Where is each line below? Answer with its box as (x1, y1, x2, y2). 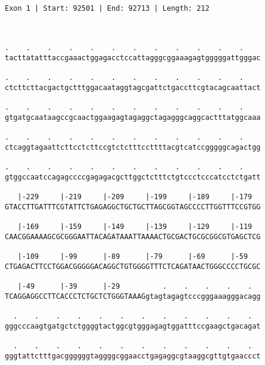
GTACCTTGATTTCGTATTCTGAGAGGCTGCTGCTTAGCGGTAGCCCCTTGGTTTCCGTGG (5, 202, 261, 211)
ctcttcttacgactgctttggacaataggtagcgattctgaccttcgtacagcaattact (5, 83, 261, 92)
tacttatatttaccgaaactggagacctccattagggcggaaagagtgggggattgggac (5, 53, 261, 62)
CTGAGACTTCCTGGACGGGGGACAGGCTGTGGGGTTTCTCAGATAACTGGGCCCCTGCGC (5, 262, 261, 271)
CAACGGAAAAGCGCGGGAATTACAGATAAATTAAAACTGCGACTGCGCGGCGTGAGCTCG (5, 232, 261, 241)
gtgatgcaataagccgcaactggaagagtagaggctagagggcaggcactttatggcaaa (5, 113, 261, 122)
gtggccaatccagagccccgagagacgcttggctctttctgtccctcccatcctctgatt (5, 172, 261, 181)
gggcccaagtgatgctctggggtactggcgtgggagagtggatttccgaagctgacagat (5, 321, 261, 330)
